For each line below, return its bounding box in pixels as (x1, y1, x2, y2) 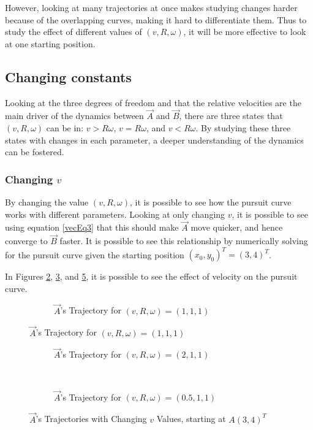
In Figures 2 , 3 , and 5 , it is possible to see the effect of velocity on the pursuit (5, 270, 298, 283)
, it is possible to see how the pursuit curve (130, 195, 292, 208)
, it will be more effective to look (183, 25, 306, 38)
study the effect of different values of (5, 25, 142, 38)
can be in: (46, 121, 84, 134)
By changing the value (5, 195, 89, 208)
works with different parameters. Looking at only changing (5, 207, 225, 220)
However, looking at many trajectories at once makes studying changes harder (5, 1, 298, 13)
